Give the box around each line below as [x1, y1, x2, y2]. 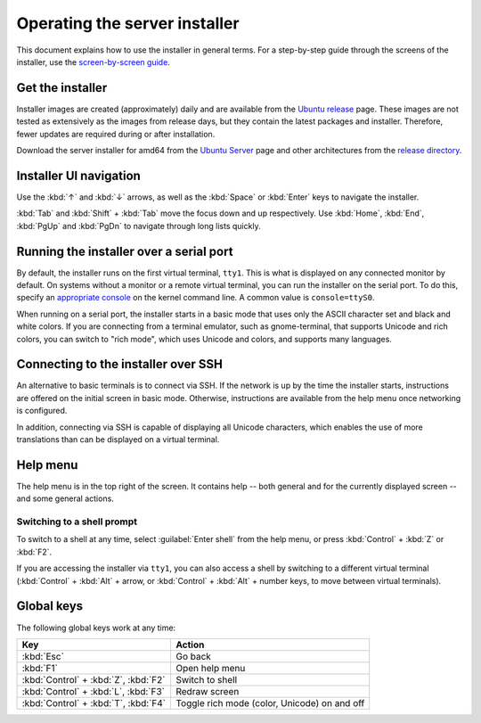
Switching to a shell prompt [16, 515, 138, 528]
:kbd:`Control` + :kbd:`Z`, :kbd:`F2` [21, 673, 166, 686]
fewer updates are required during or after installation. [16, 128, 216, 139]
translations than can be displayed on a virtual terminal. [16, 434, 220, 445]
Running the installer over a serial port [16, 243, 233, 259]
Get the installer [16, 80, 108, 95]
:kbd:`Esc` [21, 650, 64, 662]
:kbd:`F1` [21, 661, 58, 674]
